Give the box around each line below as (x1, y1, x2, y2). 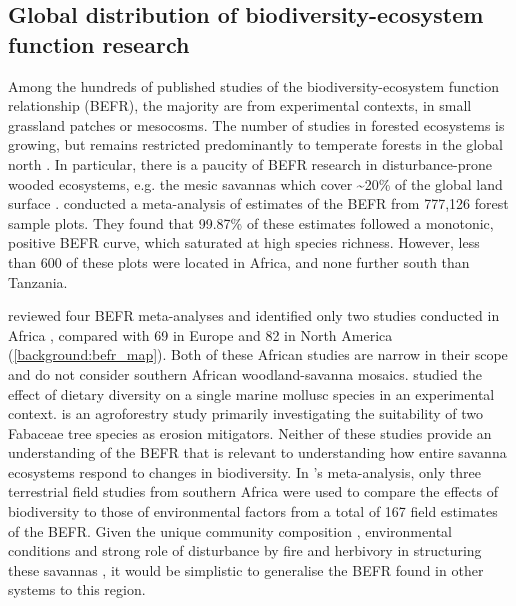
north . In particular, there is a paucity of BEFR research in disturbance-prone (8, 153, 492, 174)
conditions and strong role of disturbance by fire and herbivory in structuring (8, 540, 482, 561)
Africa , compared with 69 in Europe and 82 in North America (8, 324, 393, 345)
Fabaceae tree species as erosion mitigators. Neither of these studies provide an (8, 422, 492, 443)
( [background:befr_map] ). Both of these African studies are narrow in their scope (8, 344, 508, 365)
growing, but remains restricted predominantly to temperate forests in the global (8, 134, 503, 155)
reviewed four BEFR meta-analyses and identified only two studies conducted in (8, 305, 500, 326)
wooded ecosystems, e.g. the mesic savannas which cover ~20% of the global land (8, 173, 503, 194)
